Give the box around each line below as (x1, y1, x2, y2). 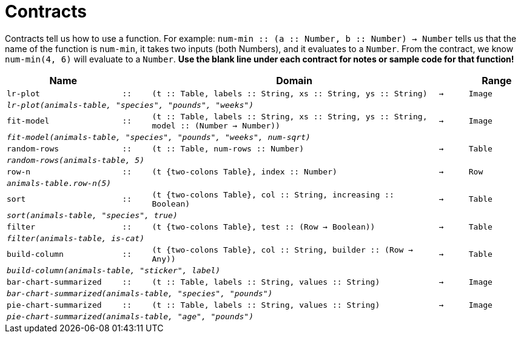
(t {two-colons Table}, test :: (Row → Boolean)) (152, 222, 375, 231)
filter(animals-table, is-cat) (7, 233, 144, 243)
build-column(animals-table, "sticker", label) (7, 265, 221, 275)
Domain (276, 74, 312, 87)
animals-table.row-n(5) (7, 178, 112, 188)
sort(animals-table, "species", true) (7, 210, 178, 220)
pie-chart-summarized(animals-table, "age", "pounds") (7, 311, 254, 321)
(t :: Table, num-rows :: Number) (152, 144, 304, 153)
